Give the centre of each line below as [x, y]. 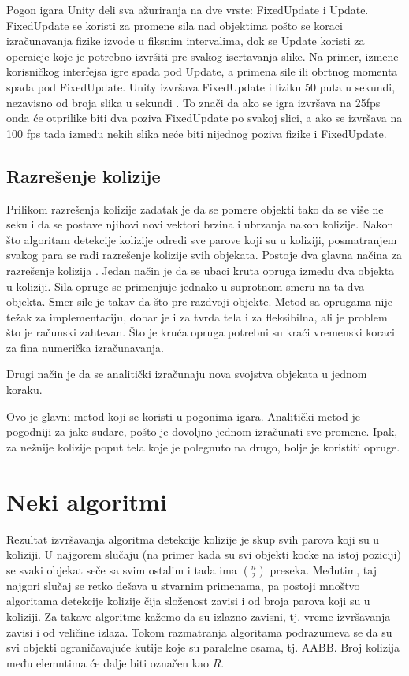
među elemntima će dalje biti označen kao [108, 662]
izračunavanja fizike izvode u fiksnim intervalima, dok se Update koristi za [186, 41]
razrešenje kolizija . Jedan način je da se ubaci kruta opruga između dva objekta [201, 270]
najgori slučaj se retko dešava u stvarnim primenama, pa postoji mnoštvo [183, 585]
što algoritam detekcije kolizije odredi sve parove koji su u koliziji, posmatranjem [202, 239]
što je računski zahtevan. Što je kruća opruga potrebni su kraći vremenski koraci [201, 332]
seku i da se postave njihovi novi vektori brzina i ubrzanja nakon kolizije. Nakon [200, 224]
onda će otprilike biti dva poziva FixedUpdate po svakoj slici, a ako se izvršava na [204, 118]
